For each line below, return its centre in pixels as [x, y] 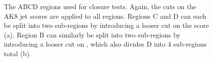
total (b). [18, 53]
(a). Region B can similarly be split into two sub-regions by [92, 34]
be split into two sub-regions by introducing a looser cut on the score [106, 25]
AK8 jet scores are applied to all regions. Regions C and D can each [105, 16]
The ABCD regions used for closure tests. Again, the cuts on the [100, 6]
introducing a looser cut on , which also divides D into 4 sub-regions [105, 44]
